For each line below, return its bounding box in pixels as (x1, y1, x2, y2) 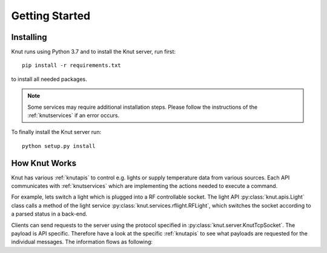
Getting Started (11, 9, 91, 22)
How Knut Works (11, 158, 77, 168)
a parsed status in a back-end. (11, 210, 88, 217)
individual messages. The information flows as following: (11, 239, 153, 246)
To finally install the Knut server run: (11, 129, 102, 136)
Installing (11, 32, 48, 42)
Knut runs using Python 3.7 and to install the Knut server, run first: (11, 48, 176, 56)
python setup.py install (22, 143, 96, 149)
